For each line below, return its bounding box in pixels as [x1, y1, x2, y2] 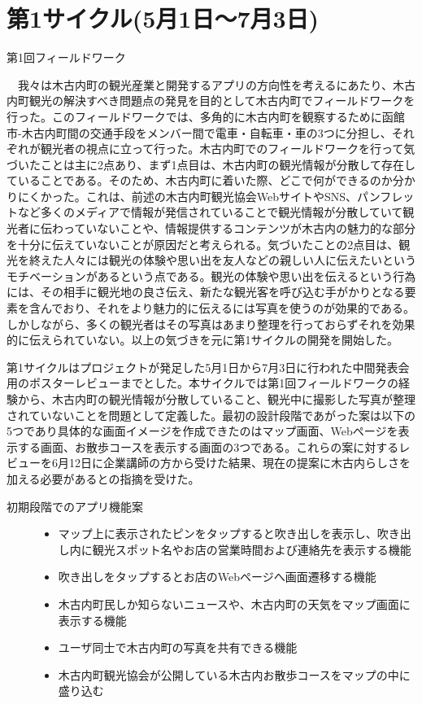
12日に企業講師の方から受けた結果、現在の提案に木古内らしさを [68, 454, 411, 471]
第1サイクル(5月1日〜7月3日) [7, 2, 320, 35]
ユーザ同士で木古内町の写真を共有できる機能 [58, 639, 298, 656]
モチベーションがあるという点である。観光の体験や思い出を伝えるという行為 [7, 267, 416, 284]
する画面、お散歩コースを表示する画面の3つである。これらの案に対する [17, 438, 399, 455]
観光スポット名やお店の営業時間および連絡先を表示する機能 [92, 540, 411, 558]
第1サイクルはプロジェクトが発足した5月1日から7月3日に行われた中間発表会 [7, 358, 410, 375]
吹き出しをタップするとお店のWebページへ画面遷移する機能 [58, 568, 376, 585]
